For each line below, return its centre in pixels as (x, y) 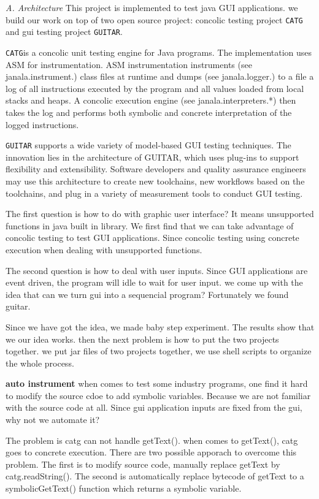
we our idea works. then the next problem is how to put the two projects (142, 339)
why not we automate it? (53, 420)
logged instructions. (42, 124)
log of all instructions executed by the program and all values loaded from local (155, 88)
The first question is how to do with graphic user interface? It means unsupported (160, 214)
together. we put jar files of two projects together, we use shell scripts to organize (159, 351)
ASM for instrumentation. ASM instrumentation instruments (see (129, 64)
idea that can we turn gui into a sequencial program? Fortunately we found (147, 294)
